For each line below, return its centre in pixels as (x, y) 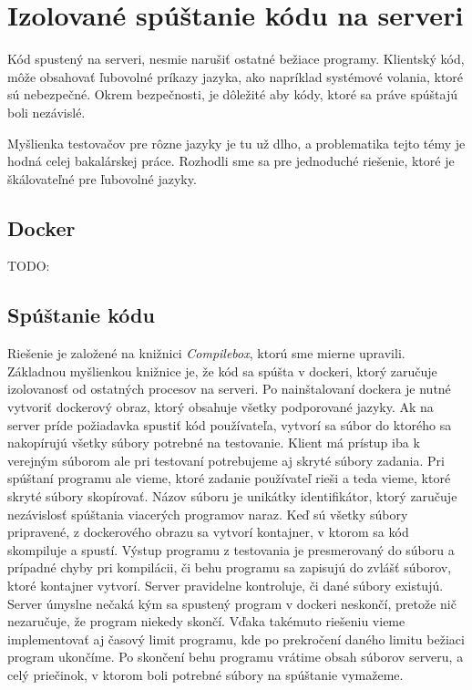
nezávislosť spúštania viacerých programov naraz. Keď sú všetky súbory (208, 514)
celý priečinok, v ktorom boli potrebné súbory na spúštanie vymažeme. (205, 674)
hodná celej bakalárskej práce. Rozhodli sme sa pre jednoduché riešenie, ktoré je (231, 161)
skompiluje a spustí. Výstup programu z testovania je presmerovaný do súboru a (231, 549)
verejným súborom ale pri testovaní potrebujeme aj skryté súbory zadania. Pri (226, 460)
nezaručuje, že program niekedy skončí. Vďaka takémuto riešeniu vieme (206, 621)
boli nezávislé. (46, 112)
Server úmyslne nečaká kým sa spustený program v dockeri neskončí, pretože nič (232, 603)
